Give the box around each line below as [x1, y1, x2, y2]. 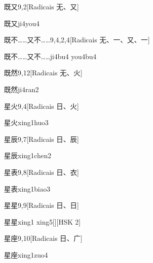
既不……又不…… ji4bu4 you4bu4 [4, 51, 97, 61]
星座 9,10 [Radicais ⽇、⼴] [4, 233, 82, 243]
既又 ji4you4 [4, 18, 39, 28]
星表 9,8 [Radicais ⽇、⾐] [4, 166, 79, 177]
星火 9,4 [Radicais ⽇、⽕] [4, 100, 79, 111]
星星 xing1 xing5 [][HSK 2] [4, 216, 81, 227]
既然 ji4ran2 [4, 84, 39, 94]
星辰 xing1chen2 [4, 150, 51, 161]
